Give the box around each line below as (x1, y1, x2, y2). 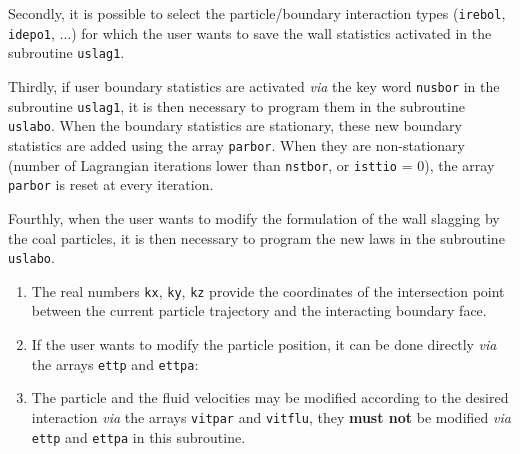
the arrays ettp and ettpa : (31, 353, 199, 374)
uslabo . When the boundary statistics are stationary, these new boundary (8, 115, 462, 136)
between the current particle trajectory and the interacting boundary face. (31, 300, 487, 321)
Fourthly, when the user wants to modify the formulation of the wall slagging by (8, 207, 500, 228)
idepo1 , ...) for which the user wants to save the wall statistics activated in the (8, 22, 492, 43)
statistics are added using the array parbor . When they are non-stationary (8, 134, 465, 155)
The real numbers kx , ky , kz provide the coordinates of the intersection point (31, 280, 505, 301)
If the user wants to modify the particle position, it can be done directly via (31, 334, 497, 354)
